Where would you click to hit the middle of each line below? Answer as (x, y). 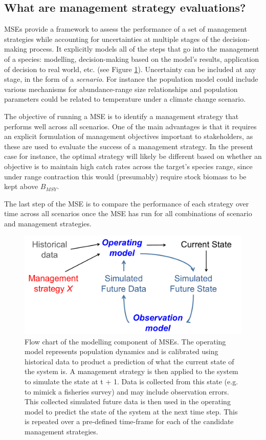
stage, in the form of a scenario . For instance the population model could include (131, 79)
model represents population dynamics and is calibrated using (121, 351)
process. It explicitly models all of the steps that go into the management (144, 49)
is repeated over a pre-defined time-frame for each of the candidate (129, 421)
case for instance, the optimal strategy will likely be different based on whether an (133, 156)
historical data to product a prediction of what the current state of (129, 361)
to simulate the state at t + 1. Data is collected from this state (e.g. (131, 381)
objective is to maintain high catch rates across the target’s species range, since (128, 166)
